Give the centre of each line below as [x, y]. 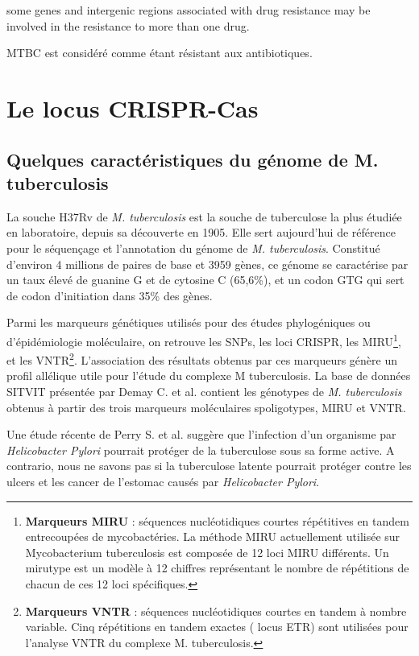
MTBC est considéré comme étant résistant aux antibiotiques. [160, 53]
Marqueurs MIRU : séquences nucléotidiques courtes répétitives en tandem [217, 520]
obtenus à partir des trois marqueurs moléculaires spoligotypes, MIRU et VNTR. [206, 407]
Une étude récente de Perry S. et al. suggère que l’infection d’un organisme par [201, 434]
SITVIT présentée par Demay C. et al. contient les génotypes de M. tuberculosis [204, 391]
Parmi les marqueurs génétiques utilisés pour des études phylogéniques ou [189, 322]
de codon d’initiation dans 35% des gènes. [110, 295]
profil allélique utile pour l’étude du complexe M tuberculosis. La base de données [209, 375]
